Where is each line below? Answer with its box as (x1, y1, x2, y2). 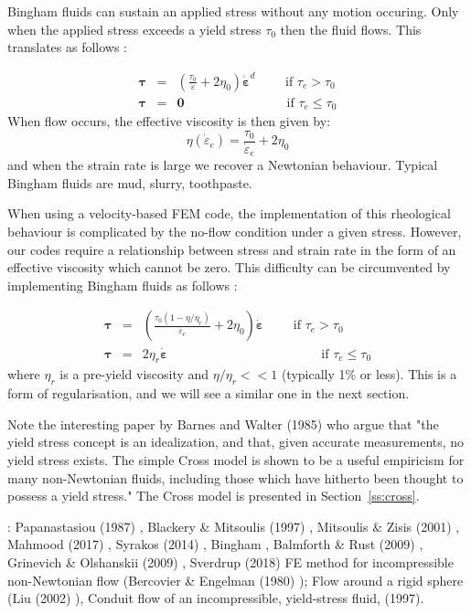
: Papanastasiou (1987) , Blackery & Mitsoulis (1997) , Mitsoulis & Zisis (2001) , (7, 516, 460, 535)
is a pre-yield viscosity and (59, 365, 209, 384)
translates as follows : (7, 37, 128, 57)
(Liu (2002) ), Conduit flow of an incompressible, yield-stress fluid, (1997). (7, 588, 424, 608)
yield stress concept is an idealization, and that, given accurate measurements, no (7, 432, 465, 451)
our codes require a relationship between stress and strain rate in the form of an (7, 239, 456, 259)
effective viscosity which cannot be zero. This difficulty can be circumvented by (7, 258, 451, 277)
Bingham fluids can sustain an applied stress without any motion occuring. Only (7, 2, 459, 20)
